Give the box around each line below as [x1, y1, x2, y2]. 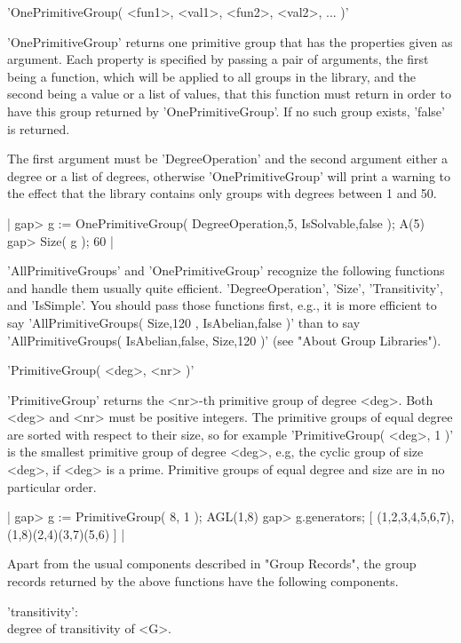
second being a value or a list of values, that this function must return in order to [7, 84, 451, 103]
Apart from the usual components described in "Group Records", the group [7, 554, 417, 573]
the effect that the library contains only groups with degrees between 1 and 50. [7, 184, 437, 202]
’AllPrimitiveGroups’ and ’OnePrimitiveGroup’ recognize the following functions [7, 261, 445, 280]
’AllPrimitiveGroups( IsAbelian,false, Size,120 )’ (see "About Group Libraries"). [7, 330, 441, 349]
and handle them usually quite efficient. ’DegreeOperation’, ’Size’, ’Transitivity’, [7, 278, 443, 297]
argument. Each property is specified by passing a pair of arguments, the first [7, 50, 429, 68]
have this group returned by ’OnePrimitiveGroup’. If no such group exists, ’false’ [7, 101, 445, 120]
